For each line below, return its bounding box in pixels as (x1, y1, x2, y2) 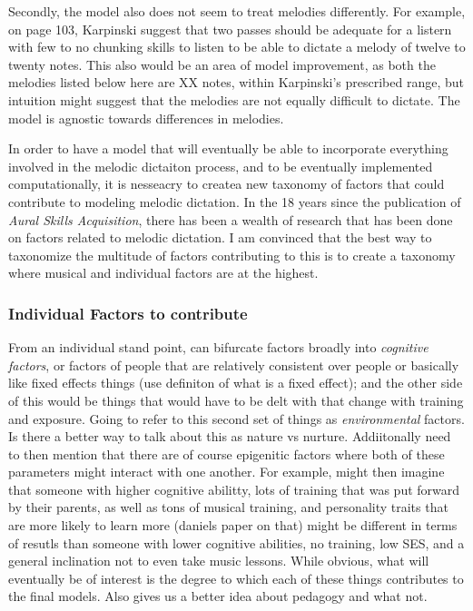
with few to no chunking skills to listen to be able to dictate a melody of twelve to (8, 37, 466, 56)
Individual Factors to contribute (8, 301, 248, 324)
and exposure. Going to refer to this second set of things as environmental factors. (8, 409, 465, 428)
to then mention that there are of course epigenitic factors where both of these (8, 444, 445, 463)
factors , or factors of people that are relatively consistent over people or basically (8, 355, 459, 374)
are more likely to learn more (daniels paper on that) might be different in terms (8, 516, 458, 535)
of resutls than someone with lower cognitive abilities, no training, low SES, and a (8, 533, 465, 552)
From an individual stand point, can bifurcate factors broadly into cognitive (8, 338, 429, 357)
